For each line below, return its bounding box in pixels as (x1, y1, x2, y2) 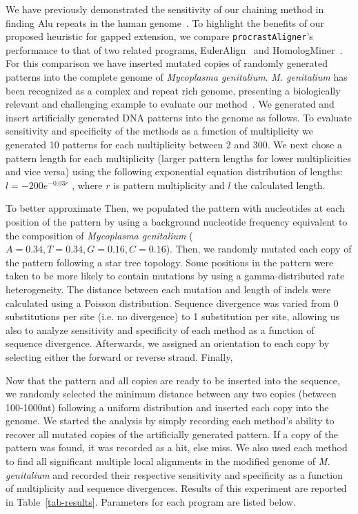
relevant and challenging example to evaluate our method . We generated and (6, 97, 335, 111)
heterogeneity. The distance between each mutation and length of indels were (6, 281, 331, 296)
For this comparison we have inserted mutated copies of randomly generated (6, 56, 328, 70)
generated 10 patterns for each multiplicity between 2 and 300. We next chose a (6, 137, 342, 151)
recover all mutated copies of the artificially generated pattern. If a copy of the (6, 426, 339, 441)
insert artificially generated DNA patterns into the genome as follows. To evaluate (6, 110, 352, 124)
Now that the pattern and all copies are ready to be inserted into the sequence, (6, 373, 340, 387)
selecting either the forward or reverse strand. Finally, (6, 349, 233, 364)
